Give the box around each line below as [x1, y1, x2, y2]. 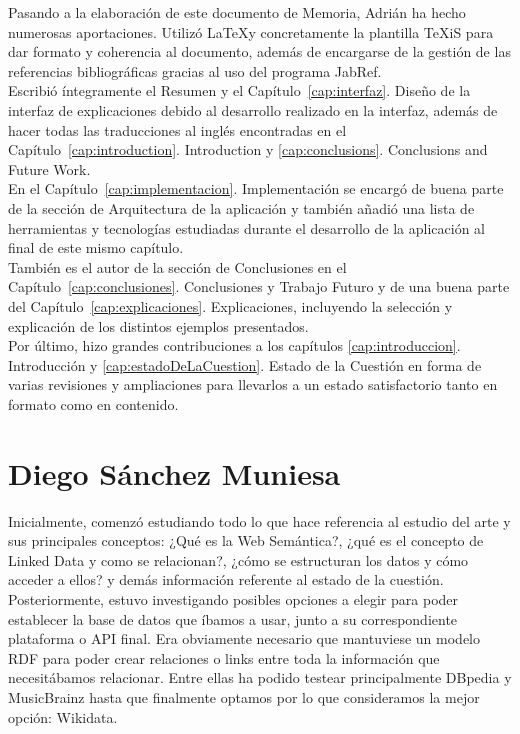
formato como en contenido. [8, 393, 179, 414]
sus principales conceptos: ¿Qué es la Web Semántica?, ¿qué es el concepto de [8, 530, 484, 551]
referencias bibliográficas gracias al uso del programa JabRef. [8, 60, 382, 81]
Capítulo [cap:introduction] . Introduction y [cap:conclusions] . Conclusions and [8, 139, 488, 160]
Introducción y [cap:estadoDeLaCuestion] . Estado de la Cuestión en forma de [8, 354, 482, 375]
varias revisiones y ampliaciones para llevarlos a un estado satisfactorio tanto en [8, 374, 498, 395]
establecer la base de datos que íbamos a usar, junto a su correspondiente [8, 608, 458, 629]
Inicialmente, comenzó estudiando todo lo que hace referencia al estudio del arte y [8, 510, 511, 531]
